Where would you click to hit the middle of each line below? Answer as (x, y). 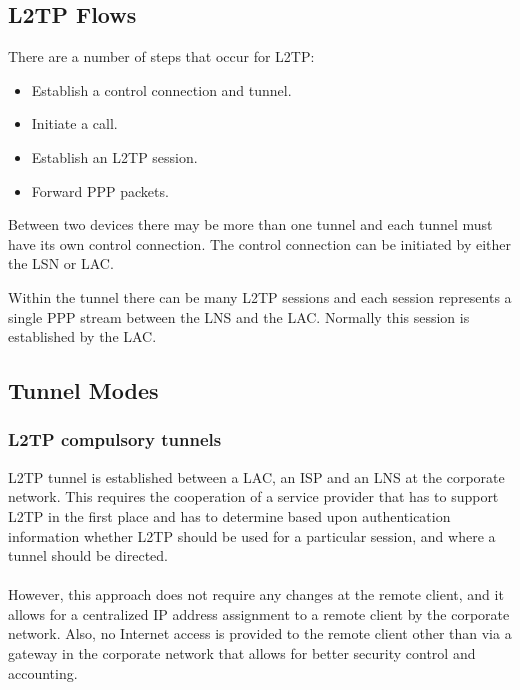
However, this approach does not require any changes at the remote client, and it (256, 594)
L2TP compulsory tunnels (115, 439)
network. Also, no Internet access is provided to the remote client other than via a (260, 633)
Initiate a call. (74, 123)
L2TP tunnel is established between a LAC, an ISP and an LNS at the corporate (256, 476)
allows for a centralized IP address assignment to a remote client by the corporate (259, 613)
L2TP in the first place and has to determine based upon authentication (229, 515)
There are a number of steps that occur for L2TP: (161, 56)
